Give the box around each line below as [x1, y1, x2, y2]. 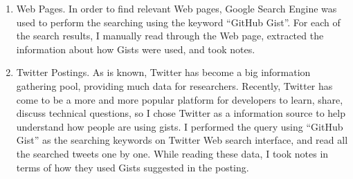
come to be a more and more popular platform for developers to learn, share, [16, 92, 343, 106]
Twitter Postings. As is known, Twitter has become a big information [16, 65, 311, 79]
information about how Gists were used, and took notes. [16, 41, 255, 56]
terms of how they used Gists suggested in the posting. [16, 160, 249, 174]
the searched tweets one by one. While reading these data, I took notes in [16, 146, 329, 160]
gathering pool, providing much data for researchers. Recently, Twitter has [16, 78, 333, 93]
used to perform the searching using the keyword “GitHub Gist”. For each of [16, 15, 341, 29]
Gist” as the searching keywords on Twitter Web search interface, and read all [16, 133, 348, 147]
